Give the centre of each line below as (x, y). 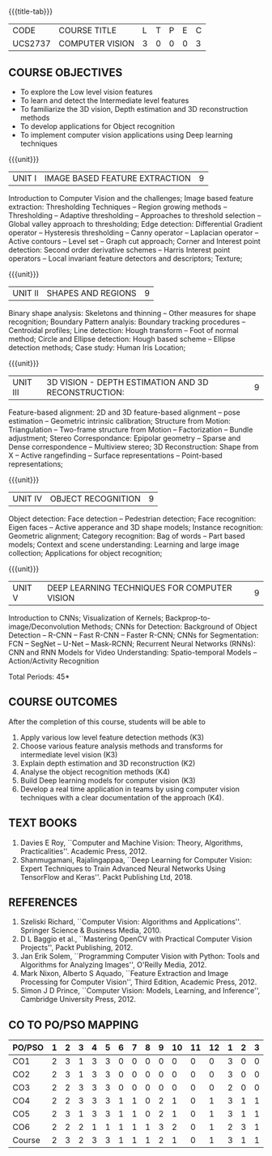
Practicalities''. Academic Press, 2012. (83, 851)
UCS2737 (32, 44)
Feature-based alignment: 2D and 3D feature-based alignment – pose (124, 412)
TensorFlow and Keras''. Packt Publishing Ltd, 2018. (106, 877)
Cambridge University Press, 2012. (78, 1000)
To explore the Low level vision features (86, 92)
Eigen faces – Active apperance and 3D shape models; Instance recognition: (136, 527)
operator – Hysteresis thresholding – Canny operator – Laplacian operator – (134, 232)
